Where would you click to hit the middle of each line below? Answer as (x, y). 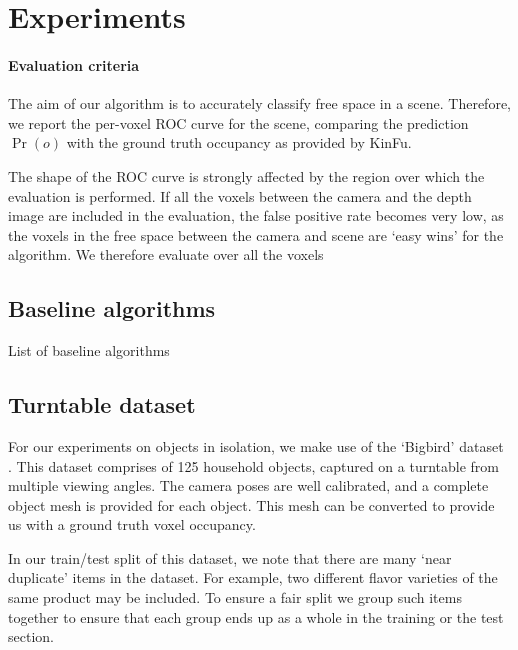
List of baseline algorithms (89, 350)
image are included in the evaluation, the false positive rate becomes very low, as (256, 215)
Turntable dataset (102, 404)
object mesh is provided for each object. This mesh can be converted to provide (251, 504)
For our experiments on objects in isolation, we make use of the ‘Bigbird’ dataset (256, 445)
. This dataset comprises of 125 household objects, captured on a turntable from (254, 465)
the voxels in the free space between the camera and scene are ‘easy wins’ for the (256, 234)
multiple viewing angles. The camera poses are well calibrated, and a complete (248, 485)
